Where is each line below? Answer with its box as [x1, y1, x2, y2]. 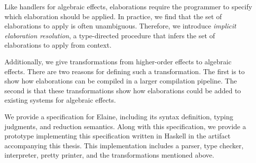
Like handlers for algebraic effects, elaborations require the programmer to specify [4, 1, 253, 11]
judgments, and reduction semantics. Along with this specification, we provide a [4, 121, 246, 131]
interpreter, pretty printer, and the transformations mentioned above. [4, 150, 215, 160]
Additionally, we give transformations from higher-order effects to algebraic [4, 56, 232, 66]
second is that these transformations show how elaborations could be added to [4, 85, 241, 95]
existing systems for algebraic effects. [4, 95, 116, 105]
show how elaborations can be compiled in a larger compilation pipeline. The [4, 76, 237, 86]
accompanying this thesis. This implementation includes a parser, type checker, [4, 140, 244, 150]
